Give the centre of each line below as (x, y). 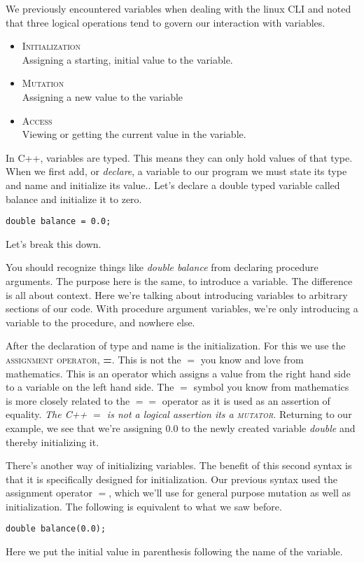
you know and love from (252, 359)
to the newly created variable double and (268, 428)
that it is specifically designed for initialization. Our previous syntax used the (171, 479)
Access (37, 120)
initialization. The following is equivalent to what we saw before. (144, 506)
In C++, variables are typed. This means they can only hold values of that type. (179, 157)
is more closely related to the (68, 400)
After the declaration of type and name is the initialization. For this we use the (176, 346)
